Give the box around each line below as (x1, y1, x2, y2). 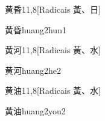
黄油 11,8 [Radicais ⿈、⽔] (5, 84, 101, 97)
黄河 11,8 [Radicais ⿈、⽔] (5, 44, 101, 56)
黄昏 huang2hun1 (5, 23, 66, 36)
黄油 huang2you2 (5, 104, 66, 117)
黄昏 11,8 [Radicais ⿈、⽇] (5, 3, 101, 15)
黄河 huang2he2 (5, 64, 61, 76)
